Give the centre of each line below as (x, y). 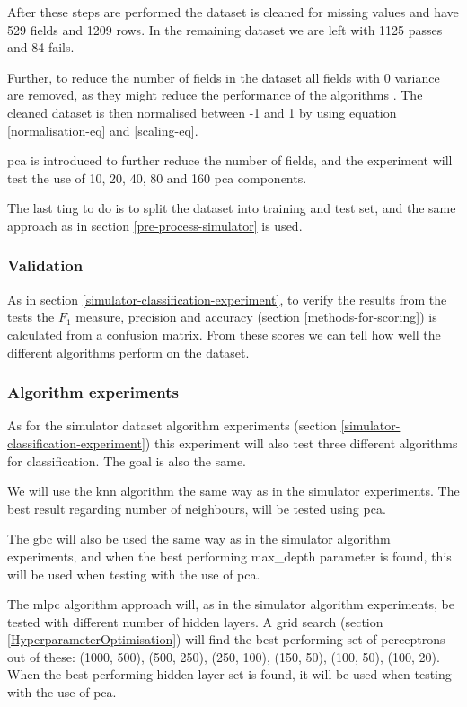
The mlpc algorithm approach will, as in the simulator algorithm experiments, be (231, 604)
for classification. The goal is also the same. (127, 460)
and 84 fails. (41, 47)
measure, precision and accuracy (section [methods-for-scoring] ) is (256, 317)
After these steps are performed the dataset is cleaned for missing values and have (233, 12)
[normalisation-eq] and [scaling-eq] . (103, 130)
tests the (31, 317)
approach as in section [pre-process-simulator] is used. (155, 225)
